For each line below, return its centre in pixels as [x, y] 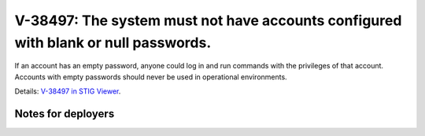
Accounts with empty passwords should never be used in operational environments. [151, 77]
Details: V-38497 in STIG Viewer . [68, 91]
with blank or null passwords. [113, 42]
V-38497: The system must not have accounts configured [208, 20]
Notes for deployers [65, 114]
